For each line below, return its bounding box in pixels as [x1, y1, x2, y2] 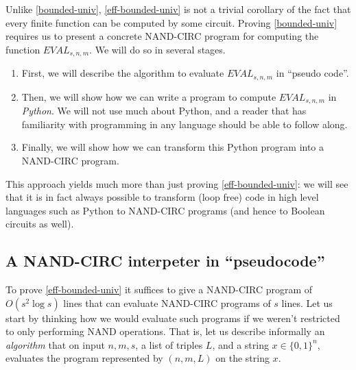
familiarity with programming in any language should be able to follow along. [21, 116, 348, 131]
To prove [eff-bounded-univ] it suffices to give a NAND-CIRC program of [5, 282, 313, 297]
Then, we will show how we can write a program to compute [21, 89, 276, 103]
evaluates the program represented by [5, 351, 163, 365]
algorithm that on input [5, 337, 105, 351]
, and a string [212, 337, 269, 351]
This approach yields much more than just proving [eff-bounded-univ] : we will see [5, 176, 348, 190]
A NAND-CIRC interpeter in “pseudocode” [5, 250, 325, 271]
